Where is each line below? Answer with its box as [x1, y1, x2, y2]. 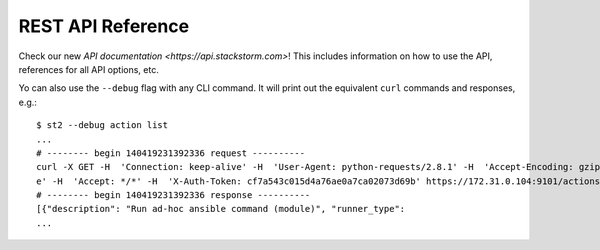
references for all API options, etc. [18, 63, 159, 75]
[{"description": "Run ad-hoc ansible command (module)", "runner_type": [36, 203, 406, 215]
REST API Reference [18, 15, 190, 37]
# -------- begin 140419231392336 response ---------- [36, 190, 311, 201]
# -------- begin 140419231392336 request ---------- [36, 147, 305, 159]
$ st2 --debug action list [36, 120, 169, 131]
